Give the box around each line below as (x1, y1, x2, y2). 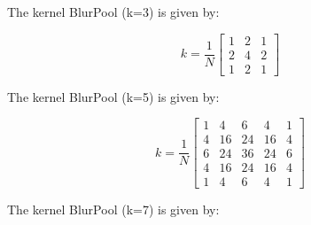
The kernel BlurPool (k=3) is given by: (7, 3, 220, 20)
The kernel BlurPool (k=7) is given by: (7, 200, 220, 219)
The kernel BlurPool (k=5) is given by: (7, 87, 220, 105)
